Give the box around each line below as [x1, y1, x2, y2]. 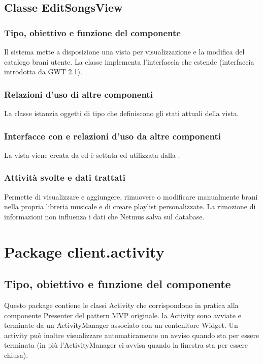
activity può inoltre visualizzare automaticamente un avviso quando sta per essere [4, 329, 259, 340]
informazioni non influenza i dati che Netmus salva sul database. [4, 211, 205, 221]
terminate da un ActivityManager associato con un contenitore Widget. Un [4, 320, 238, 330]
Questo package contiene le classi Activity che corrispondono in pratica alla [4, 299, 239, 310]
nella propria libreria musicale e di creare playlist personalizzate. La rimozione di [4, 201, 256, 212]
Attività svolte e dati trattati [4, 171, 125, 184]
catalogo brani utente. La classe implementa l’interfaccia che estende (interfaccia [4, 56, 254, 67]
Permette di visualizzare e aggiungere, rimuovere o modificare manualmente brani [4, 191, 258, 202]
